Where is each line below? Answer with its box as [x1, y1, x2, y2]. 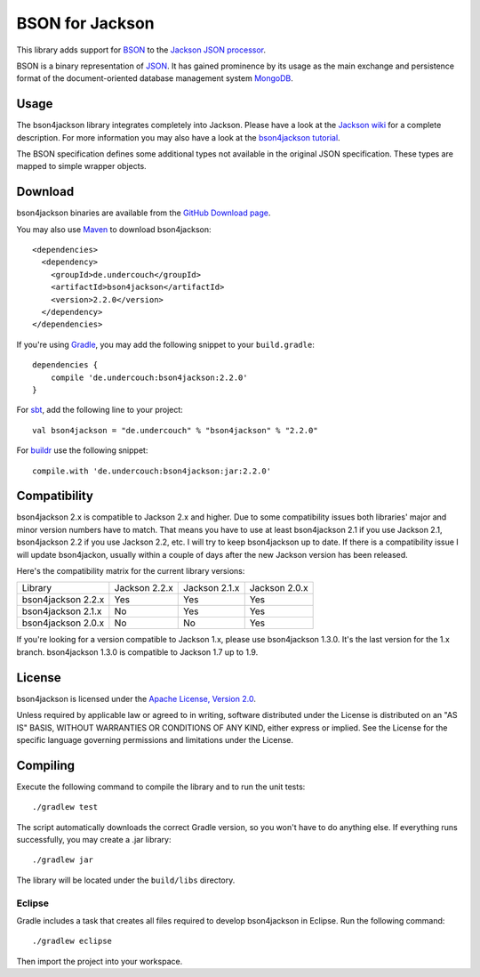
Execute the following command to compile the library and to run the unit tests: [16, 781, 306, 792]
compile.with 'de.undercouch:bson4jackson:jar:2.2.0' [32, 465, 271, 476]
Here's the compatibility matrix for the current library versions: [16, 566, 245, 577]
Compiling [16, 757, 76, 773]
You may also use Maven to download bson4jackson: [16, 223, 212, 235]
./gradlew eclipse [32, 936, 113, 947]
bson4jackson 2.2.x [21, 593, 105, 606]
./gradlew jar [32, 855, 93, 865]
